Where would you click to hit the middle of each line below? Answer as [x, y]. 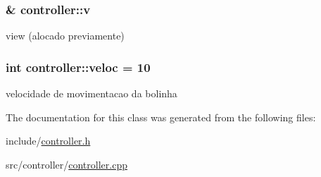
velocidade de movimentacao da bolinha [92, 93]
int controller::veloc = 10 [78, 67]
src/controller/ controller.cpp [67, 164]
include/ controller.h [48, 141]
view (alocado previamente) [65, 36]
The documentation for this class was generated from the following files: [161, 117]
